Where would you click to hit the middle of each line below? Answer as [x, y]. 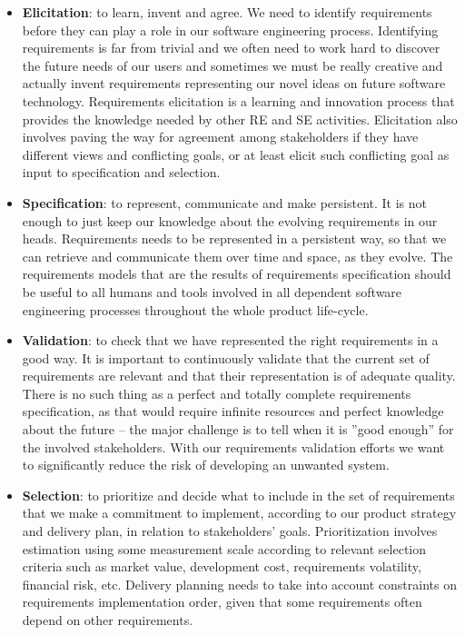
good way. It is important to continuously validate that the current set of [226, 357]
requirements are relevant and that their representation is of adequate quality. [239, 376]
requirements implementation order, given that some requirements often [222, 602]
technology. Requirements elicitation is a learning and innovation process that [238, 100]
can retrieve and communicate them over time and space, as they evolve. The [237, 256]
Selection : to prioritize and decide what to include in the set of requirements [238, 495]
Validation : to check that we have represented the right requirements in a [230, 340]
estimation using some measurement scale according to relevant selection [224, 548]
